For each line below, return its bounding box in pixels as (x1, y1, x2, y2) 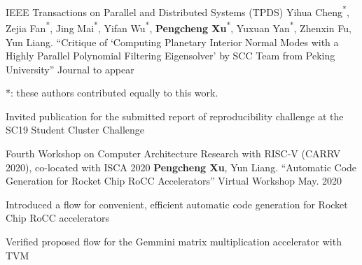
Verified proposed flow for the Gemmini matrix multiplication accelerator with (6, 234, 342, 249)
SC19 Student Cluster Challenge (6, 122, 145, 137)
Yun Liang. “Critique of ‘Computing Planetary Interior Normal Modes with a (6, 34, 339, 49)
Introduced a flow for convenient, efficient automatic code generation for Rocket (6, 196, 348, 211)
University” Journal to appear (6, 62, 134, 76)
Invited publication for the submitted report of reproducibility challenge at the (6, 108, 344, 123)
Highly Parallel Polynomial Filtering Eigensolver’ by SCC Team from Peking (6, 48, 335, 63)
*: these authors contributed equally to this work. (6, 85, 218, 100)
